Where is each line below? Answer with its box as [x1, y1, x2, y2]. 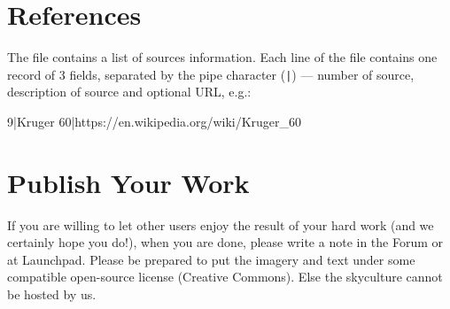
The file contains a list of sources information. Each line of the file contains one [7, 48, 438, 66]
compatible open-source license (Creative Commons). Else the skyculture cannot [7, 267, 443, 286]
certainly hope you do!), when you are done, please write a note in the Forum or [7, 233, 444, 251]
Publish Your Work [7, 164, 250, 200]
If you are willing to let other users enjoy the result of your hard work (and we [7, 215, 434, 234]
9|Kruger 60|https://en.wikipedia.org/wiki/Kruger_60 [7, 112, 302, 130]
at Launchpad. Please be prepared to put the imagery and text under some [7, 250, 415, 268]
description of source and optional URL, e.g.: [7, 82, 252, 101]
